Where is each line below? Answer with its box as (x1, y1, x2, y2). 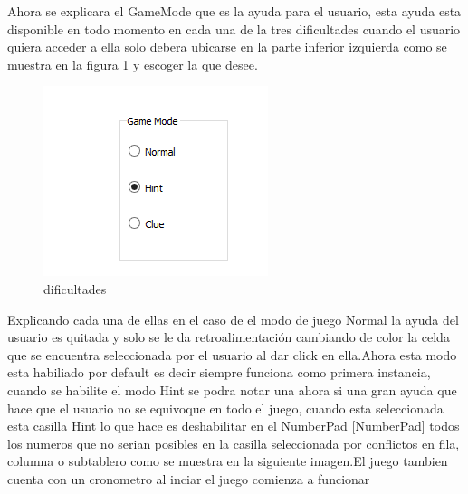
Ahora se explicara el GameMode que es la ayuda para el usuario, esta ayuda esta (7, 2, 462, 20)
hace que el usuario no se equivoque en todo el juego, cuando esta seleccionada (7, 398, 444, 417)
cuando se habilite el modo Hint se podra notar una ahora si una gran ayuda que (7, 380, 457, 399)
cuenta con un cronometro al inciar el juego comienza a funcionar (7, 469, 370, 488)
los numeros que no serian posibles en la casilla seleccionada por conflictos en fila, (7, 433, 460, 452)
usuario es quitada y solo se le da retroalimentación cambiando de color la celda (7, 328, 450, 347)
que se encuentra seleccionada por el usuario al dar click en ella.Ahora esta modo (7, 345, 457, 364)
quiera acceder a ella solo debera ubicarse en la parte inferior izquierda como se (7, 37, 447, 56)
